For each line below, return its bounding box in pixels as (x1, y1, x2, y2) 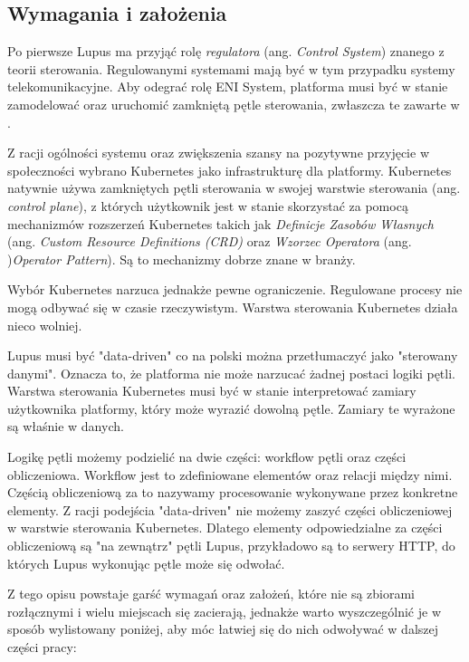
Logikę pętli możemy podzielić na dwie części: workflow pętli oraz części (7, 447, 407, 466)
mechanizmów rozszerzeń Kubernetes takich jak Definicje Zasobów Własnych (7, 214, 434, 233)
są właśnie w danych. (7, 417, 124, 436)
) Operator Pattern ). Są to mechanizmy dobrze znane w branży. (7, 249, 356, 268)
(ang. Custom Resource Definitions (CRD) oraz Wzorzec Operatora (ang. (7, 232, 412, 251)
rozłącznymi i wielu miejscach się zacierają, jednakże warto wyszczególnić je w (7, 601, 442, 620)
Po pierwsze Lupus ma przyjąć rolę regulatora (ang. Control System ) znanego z (7, 42, 445, 61)
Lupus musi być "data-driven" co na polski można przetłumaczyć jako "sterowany (7, 346, 458, 365)
